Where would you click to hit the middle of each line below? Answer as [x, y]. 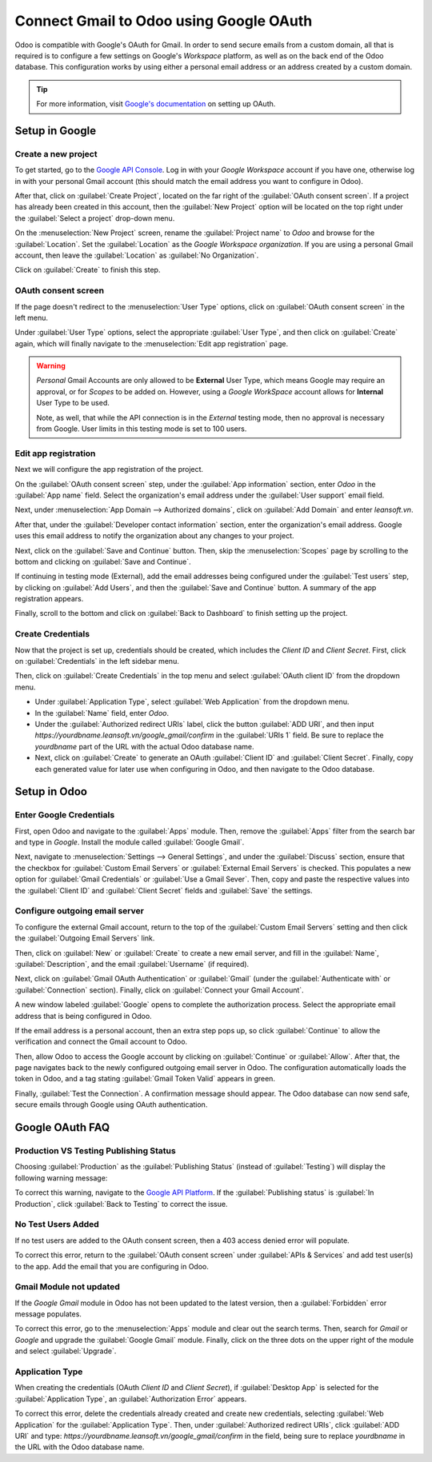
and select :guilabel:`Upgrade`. [66, 1351]
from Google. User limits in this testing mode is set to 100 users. [142, 429]
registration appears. [49, 599]
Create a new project [56, 154]
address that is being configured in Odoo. [83, 1016]
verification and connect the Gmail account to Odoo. [101, 1042]
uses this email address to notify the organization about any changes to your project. [154, 536]
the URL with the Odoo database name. [80, 1447]
